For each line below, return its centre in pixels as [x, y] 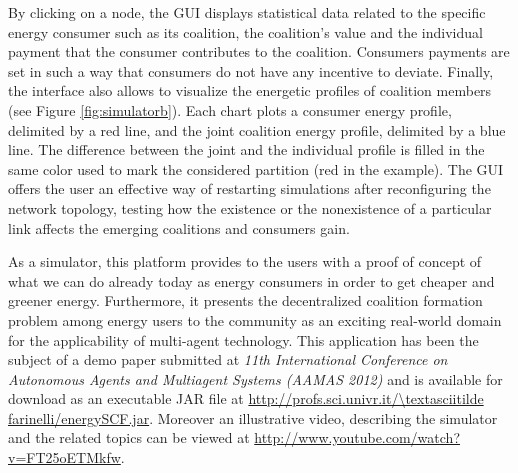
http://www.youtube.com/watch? [357, 437]
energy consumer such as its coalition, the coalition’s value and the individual [245, 31]
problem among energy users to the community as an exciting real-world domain [255, 319]
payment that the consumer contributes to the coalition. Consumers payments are [259, 51]
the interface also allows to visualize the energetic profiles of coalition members [250, 90]
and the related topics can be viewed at [129, 437]
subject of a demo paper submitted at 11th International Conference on [228, 359]
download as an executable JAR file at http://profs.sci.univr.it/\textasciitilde [246, 398]
